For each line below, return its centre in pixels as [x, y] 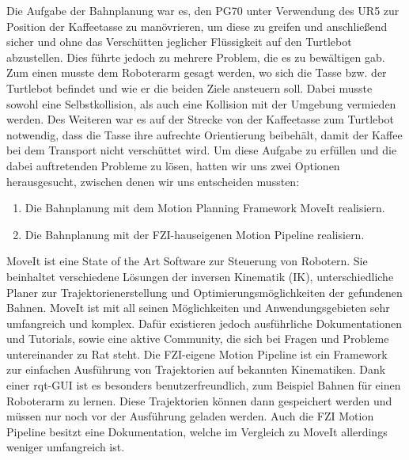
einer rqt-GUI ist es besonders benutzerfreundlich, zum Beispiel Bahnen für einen [204, 385]
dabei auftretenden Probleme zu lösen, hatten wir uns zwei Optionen [173, 165]
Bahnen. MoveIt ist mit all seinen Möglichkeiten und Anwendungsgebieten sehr [198, 308]
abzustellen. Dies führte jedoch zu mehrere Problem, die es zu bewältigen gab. [196, 57]
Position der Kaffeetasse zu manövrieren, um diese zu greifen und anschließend [197, 26]
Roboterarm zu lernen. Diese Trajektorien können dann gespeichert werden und [199, 400]
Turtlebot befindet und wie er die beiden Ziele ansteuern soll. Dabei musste [189, 87]
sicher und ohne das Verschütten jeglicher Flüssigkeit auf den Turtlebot [179, 42]
